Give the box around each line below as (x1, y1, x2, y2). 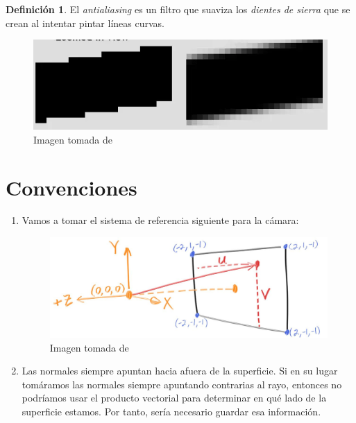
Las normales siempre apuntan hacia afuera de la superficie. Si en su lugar (22, 363, 338, 378)
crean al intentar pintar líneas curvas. (6, 15, 164, 30)
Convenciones (6, 173, 137, 201)
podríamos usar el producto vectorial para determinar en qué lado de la (22, 390, 327, 405)
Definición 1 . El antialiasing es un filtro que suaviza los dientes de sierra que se (6, 2, 350, 16)
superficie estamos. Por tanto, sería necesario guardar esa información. (22, 404, 321, 419)
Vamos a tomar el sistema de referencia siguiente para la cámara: (22, 213, 299, 227)
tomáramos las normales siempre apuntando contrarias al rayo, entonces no (22, 377, 342, 391)
